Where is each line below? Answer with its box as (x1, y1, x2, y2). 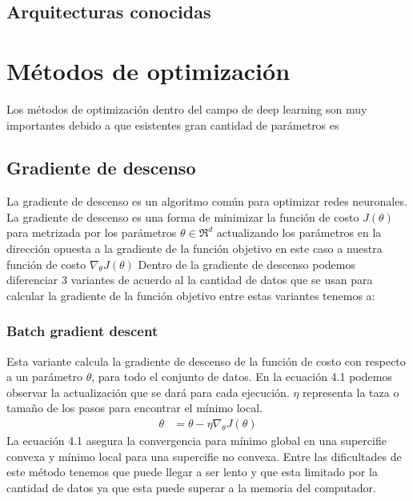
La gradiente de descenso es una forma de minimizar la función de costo (6, 208, 359, 225)
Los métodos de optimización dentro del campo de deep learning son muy (6, 100, 367, 117)
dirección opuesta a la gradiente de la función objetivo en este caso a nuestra (6, 240, 383, 257)
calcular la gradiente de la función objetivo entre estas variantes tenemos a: (6, 287, 375, 303)
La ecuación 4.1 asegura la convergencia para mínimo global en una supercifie (6, 432, 387, 449)
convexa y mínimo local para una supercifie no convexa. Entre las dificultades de (6, 447, 402, 464)
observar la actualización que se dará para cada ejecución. (6, 383, 290, 400)
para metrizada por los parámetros (6, 224, 177, 241)
